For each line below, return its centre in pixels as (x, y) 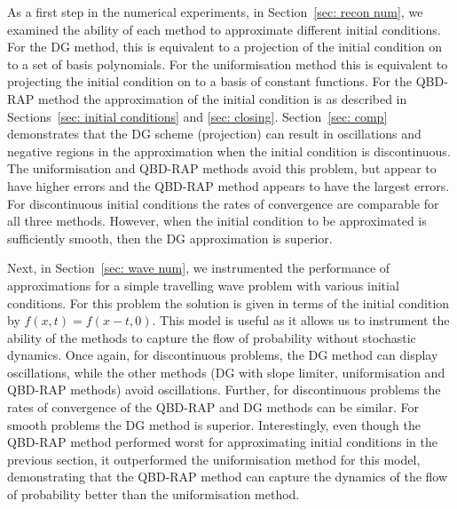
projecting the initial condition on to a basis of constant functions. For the (210, 81)
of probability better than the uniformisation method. (154, 494)
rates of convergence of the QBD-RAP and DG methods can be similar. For (213, 407)
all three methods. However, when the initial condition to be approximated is (217, 221)
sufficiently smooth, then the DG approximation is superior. (170, 238)
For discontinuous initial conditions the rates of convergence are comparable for (223, 203)
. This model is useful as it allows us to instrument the (301, 320)
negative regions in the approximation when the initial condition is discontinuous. (229, 151)
